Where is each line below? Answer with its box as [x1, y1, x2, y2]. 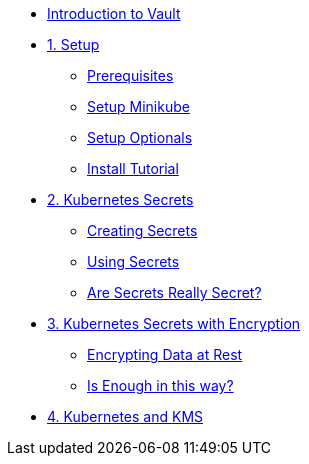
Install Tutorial [87, 160, 179, 177]
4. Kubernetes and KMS [47, 408, 204, 425]
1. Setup [47, 36, 100, 53]
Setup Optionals [87, 129, 193, 146]
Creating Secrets [87, 222, 198, 239]
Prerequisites [87, 67, 174, 84]
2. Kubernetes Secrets [47, 191, 194, 208]
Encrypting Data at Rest [87, 346, 243, 363]
